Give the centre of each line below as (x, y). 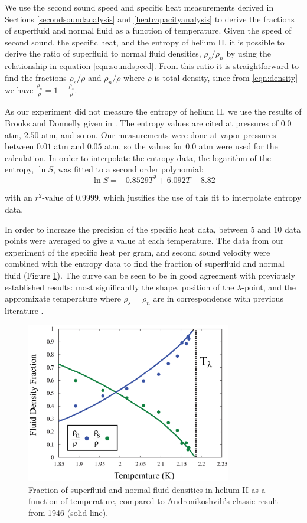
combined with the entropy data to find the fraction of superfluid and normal (145, 264)
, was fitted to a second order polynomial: (128, 169)
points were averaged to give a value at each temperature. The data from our (144, 241)
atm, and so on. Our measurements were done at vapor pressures (159, 134)
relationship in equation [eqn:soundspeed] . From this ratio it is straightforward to (152, 66)
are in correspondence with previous (218, 298)
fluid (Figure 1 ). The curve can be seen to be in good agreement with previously (150, 275)
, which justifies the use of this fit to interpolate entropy (200, 197)
